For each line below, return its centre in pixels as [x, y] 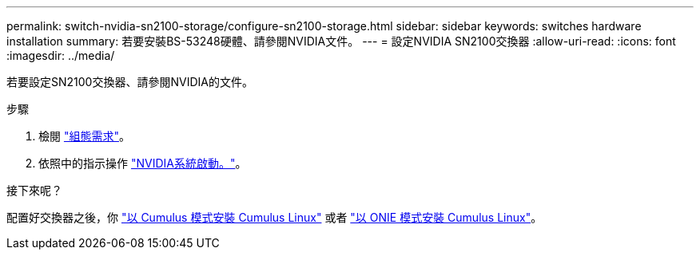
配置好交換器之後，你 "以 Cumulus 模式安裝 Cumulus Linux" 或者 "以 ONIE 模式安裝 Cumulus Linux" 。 [274, 217]
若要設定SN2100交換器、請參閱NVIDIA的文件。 [130, 82]
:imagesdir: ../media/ [61, 55]
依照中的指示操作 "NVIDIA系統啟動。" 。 [143, 163]
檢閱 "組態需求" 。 [84, 136]
